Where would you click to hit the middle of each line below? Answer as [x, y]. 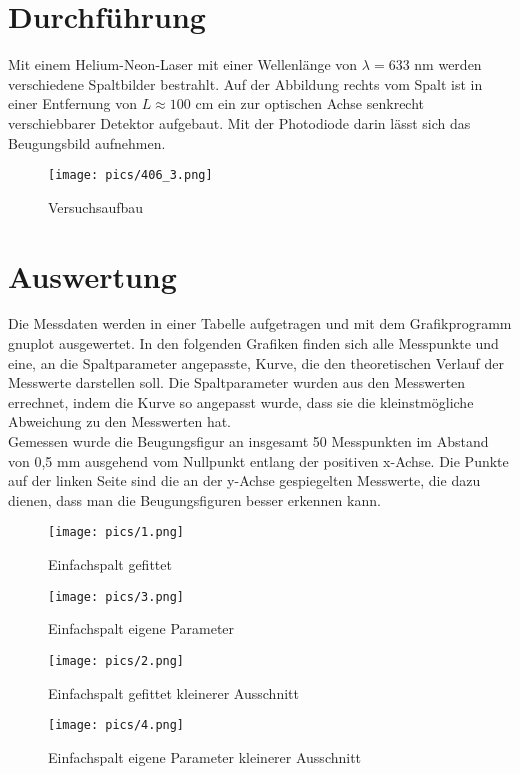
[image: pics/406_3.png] [130, 175]
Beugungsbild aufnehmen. [87, 142]
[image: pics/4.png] [116, 725]
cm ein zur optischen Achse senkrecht [310, 103]
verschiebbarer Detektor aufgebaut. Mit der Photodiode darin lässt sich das [239, 122]
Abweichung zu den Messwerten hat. [120, 421]
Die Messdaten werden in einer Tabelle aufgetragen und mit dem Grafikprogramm [260, 323]
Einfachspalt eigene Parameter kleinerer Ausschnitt [205, 756]
